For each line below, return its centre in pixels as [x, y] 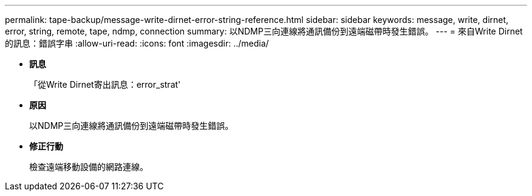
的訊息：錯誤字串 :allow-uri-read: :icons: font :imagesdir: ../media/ [137, 43]
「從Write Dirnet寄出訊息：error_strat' [105, 84]
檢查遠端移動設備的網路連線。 [89, 167]
